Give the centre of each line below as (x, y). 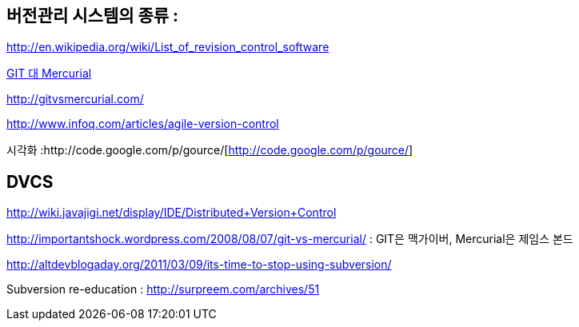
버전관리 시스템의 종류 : (93, 16)
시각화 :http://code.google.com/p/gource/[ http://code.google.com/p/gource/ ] (210, 150)
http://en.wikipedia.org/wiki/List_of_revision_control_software (168, 47)
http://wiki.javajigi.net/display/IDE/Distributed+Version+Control (172, 213)
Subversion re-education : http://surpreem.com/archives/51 (163, 289)
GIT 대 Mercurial (49, 74)
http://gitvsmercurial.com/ (75, 99)
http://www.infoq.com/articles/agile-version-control (143, 124)
